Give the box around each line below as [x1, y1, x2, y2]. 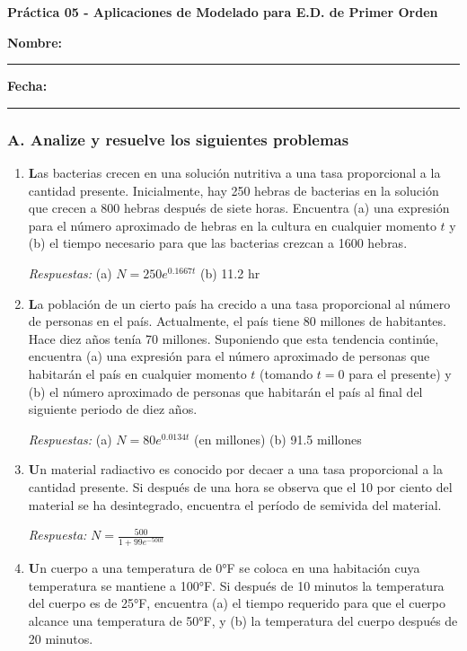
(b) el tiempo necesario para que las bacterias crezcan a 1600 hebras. [28, 233, 408, 252]
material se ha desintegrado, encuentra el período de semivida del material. [28, 495, 442, 514]
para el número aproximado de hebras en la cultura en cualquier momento [28, 216, 436, 234]
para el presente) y [348, 364, 452, 383]
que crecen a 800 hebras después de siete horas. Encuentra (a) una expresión [28, 198, 450, 217]
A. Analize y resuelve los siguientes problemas [7, 128, 349, 150]
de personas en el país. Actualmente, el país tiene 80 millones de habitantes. [28, 312, 446, 330]
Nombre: [7, 32, 63, 51]
